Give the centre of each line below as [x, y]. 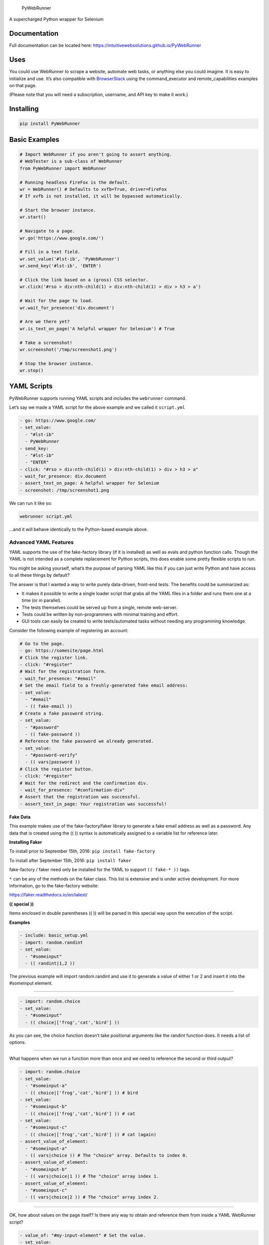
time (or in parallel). [42, 601]
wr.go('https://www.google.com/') [62, 238]
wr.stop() [32, 371]
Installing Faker [26, 842]
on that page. [23, 85]
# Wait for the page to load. [57, 301]
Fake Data [20, 817]
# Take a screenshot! [46, 343]
